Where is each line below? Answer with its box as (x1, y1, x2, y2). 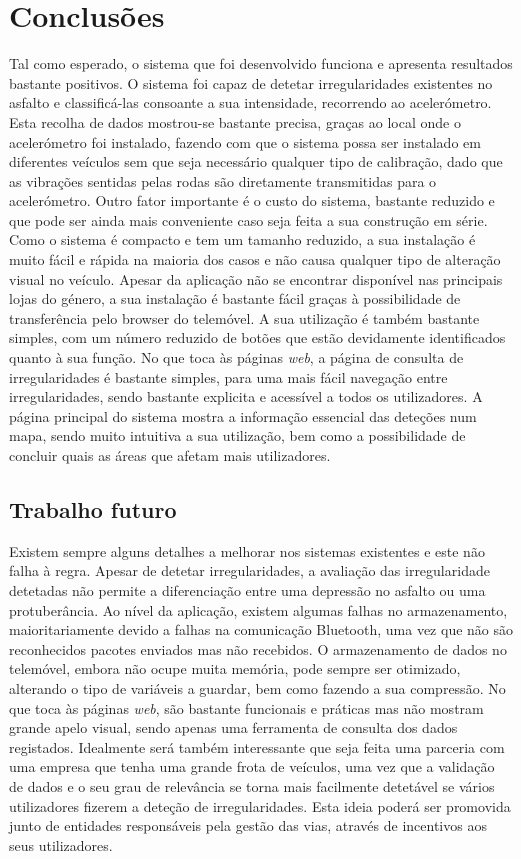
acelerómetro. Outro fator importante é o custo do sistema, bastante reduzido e (9, 190, 495, 211)
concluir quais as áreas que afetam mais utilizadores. (9, 445, 331, 465)
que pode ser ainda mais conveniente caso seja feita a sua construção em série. (9, 209, 488, 230)
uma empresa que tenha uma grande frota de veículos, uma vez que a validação (9, 756, 495, 777)
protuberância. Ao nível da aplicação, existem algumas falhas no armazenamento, (9, 599, 508, 620)
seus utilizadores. (9, 834, 113, 855)
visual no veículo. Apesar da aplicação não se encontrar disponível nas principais (9, 268, 503, 289)
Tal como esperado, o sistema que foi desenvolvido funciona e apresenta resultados (9, 53, 513, 74)
